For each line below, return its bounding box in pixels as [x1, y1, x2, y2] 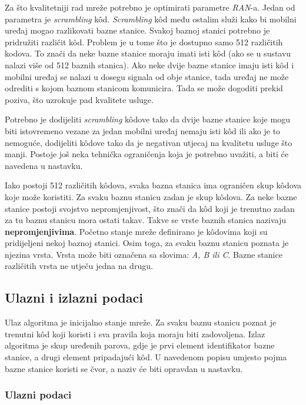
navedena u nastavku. [5, 159, 83, 171]
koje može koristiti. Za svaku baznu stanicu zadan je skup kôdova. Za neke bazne [5, 190, 297, 203]
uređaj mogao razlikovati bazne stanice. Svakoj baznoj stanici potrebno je [5, 24, 270, 36]
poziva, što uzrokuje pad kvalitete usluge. [5, 93, 154, 105]
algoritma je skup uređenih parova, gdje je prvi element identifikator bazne [5, 339, 275, 351]
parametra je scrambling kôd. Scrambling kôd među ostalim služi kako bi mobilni [5, 12, 297, 25]
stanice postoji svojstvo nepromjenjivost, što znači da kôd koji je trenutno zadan [5, 202, 295, 214]
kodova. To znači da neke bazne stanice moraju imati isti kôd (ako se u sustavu [5, 47, 291, 59]
